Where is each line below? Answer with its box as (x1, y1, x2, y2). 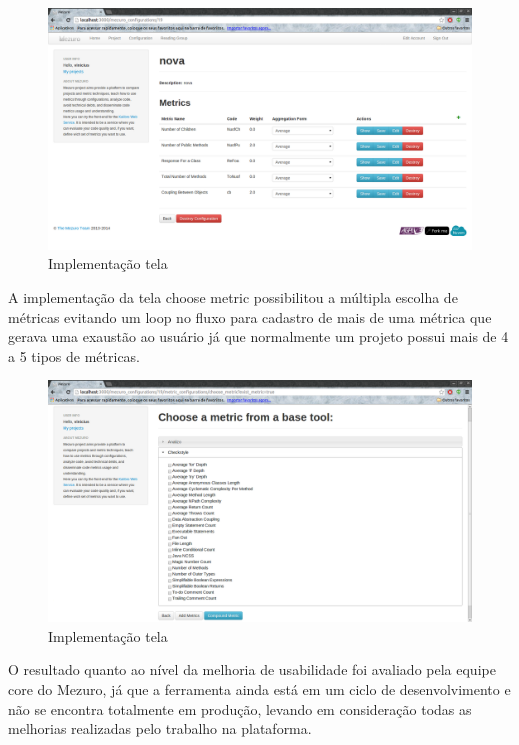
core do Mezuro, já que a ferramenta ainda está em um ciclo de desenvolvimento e (8, 678, 511, 699)
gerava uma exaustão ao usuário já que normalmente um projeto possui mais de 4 (8, 326, 509, 347)
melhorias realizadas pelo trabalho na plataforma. (8, 718, 312, 739)
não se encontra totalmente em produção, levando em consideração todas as (8, 698, 472, 719)
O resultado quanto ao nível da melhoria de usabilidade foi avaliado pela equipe (8, 659, 496, 680)
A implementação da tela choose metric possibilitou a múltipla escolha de (8, 287, 458, 307)
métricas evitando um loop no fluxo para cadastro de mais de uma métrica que (8, 306, 492, 327)
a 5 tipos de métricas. (8, 345, 141, 366)
